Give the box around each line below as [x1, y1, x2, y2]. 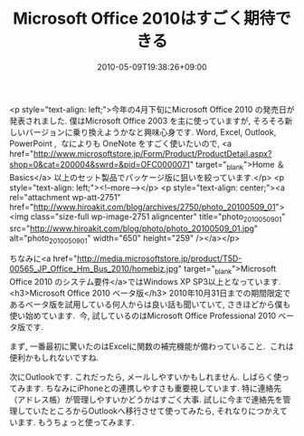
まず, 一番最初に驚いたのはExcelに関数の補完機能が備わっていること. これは [9, 341, 294, 352]
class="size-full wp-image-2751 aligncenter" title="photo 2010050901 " [30, 210, 286, 224]
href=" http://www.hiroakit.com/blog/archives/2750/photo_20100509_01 [9, 201, 276, 212]
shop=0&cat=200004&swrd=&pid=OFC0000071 [9, 159, 190, 170]
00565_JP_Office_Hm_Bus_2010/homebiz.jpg [9, 264, 179, 275]
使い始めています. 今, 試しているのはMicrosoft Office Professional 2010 [9, 310, 277, 322]
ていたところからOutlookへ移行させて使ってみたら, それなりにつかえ [24, 405, 280, 417]
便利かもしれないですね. [9, 353, 100, 363]
